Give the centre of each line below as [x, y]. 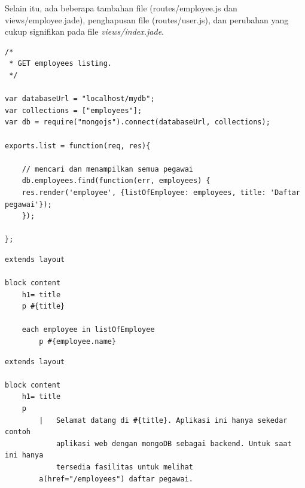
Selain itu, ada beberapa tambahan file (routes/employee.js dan [121, 8]
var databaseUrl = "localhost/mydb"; [80, 99]
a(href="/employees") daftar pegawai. [116, 479]
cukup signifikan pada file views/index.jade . [84, 31]
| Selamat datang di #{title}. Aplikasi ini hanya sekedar [163, 420]
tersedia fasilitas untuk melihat [124, 467]
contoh [18, 432]
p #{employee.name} [78, 342]
